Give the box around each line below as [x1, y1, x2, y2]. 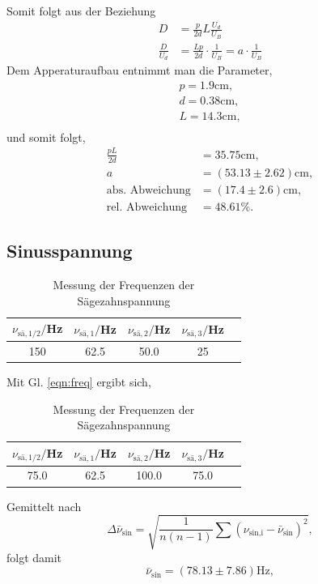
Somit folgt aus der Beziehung [6, 2, 156, 19]
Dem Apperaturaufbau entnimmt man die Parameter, [6, 62, 273, 79]
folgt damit [6, 548, 62, 565]
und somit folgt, [6, 128, 86, 145]
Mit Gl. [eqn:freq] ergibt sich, [6, 373, 151, 390]
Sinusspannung [6, 238, 133, 263]
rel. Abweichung [106, 201, 188, 213]
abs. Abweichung [106, 184, 191, 196]
